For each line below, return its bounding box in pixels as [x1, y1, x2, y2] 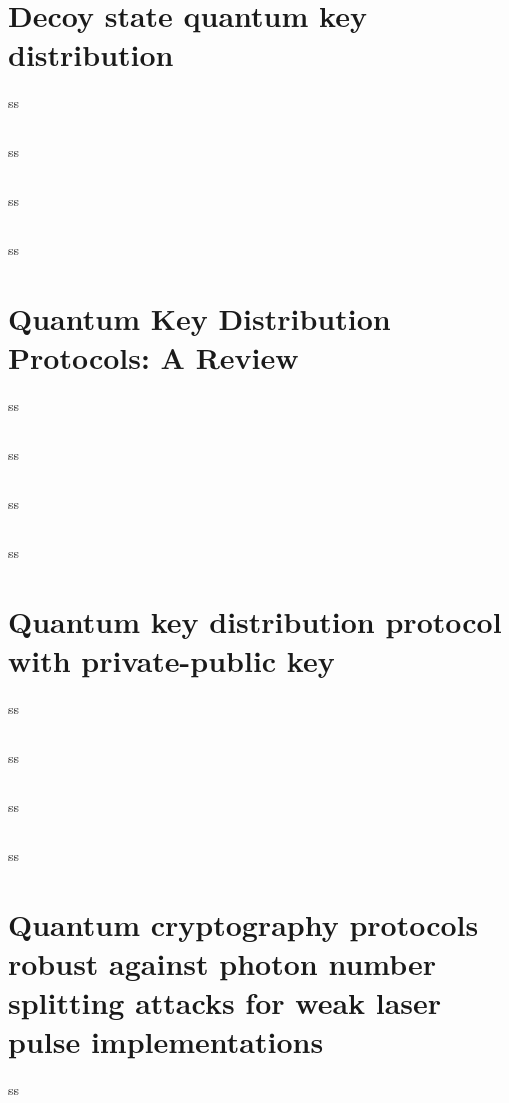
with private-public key [8, 640, 335, 681]
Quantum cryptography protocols [8, 903, 479, 944]
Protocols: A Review [8, 337, 299, 378]
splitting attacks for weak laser [8, 982, 442, 1023]
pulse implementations [8, 1021, 324, 1062]
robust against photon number [8, 942, 437, 983]
